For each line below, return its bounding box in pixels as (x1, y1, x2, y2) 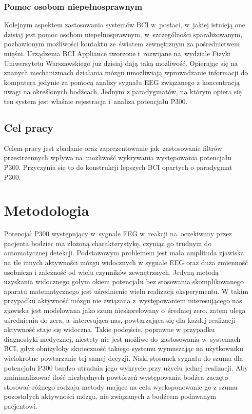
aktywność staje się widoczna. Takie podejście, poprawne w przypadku (4, 324, 215, 334)
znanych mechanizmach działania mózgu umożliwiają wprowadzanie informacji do (4, 67, 248, 78)
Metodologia (4, 200, 89, 220)
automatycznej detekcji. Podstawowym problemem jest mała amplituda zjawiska (4, 248, 244, 258)
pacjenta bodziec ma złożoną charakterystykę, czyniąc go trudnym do (4, 238, 212, 248)
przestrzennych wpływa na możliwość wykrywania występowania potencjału (4, 152, 232, 163)
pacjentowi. (4, 400, 38, 411)
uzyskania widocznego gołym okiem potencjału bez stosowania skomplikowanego (4, 276, 244, 287)
